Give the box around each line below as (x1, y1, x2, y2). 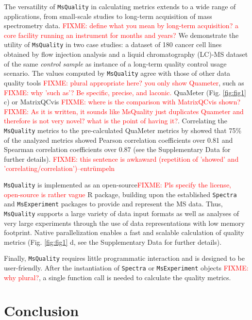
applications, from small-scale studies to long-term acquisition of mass (4, 11, 212, 21)
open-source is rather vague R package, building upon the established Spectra (4, 189, 237, 199)
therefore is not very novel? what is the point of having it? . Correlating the (4, 116, 228, 126)
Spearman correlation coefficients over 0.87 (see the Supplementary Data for (4, 144, 231, 154)
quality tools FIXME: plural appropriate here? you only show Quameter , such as (4, 77, 244, 87)
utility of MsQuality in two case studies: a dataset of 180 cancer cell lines (4, 39, 222, 50)
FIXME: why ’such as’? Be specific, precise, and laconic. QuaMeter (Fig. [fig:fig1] (4, 87, 246, 97)
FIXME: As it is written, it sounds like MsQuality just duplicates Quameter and (4, 106, 244, 116)
